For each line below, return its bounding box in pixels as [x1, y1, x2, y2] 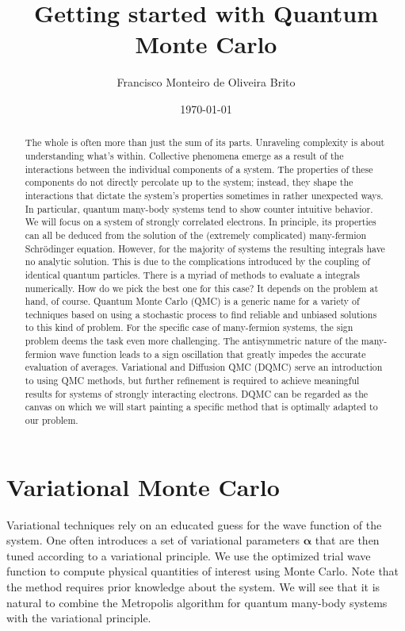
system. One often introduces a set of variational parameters [6, 532, 300, 548]
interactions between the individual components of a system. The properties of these [25, 162, 373, 175]
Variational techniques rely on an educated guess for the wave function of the [6, 516, 382, 533]
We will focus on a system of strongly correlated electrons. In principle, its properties [25, 215, 376, 229]
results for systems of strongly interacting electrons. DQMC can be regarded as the [25, 387, 369, 400]
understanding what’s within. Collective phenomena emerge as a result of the [25, 148, 344, 162]
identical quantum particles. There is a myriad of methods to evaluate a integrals [25, 267, 360, 281]
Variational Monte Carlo [6, 470, 280, 502]
